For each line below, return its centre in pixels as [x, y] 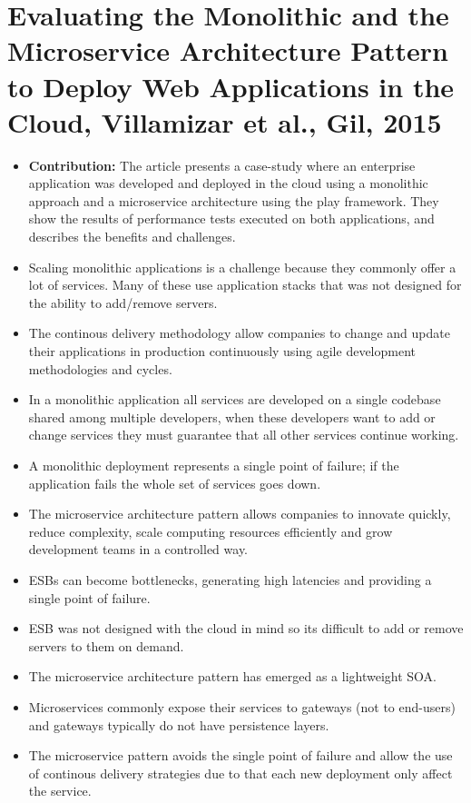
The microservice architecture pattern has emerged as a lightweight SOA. [232, 676]
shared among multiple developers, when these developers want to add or [232, 416]
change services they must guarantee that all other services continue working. [244, 435]
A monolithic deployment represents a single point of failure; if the [214, 465]
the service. [60, 791]
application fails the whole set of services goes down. [175, 483]
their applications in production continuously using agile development [222, 351]
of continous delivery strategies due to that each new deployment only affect [240, 773]
